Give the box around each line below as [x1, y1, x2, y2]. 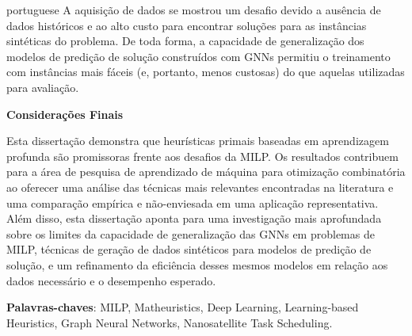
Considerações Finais [6, 105, 124, 122]
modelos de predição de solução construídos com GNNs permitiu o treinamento [6, 48, 391, 64]
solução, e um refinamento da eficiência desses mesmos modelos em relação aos [6, 256, 388, 273]
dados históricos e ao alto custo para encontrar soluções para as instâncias [6, 17, 367, 33]
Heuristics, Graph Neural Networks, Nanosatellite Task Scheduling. [6, 314, 333, 330]
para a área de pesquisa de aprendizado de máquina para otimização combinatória [6, 163, 406, 180]
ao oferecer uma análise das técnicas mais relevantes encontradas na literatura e [6, 178, 394, 195]
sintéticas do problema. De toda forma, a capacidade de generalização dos [6, 32, 364, 49]
